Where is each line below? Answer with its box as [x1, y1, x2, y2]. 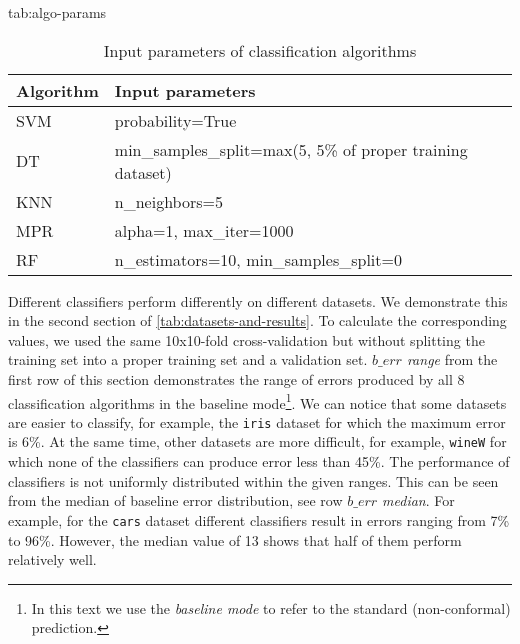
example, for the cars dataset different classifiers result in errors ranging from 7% [8, 509, 510, 530]
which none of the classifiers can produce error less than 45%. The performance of [8, 451, 510, 472]
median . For [382, 490, 455, 511]
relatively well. [8, 549, 97, 570]
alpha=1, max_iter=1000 [114, 218, 294, 242]
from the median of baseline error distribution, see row [8, 490, 343, 511]
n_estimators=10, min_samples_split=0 [114, 247, 402, 271]
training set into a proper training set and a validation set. [8, 349, 368, 370]
